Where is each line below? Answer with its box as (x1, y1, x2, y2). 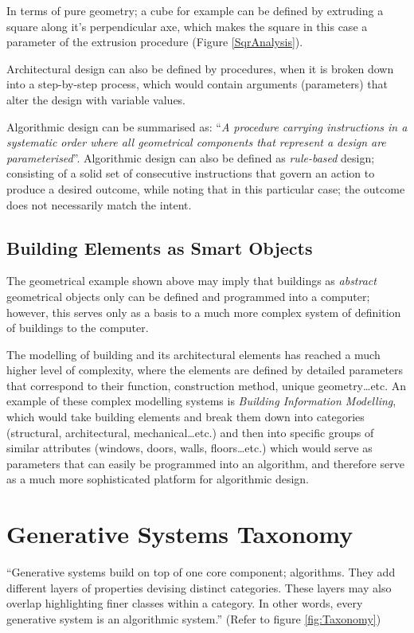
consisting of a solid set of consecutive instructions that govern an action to (6, 165, 375, 182)
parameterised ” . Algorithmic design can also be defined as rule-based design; (6, 149, 375, 166)
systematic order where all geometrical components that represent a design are (6, 134, 386, 150)
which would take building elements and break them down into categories (6, 408, 365, 425)
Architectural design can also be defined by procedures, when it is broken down (6, 60, 394, 76)
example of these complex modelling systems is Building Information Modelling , (6, 393, 396, 409)
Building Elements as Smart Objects (6, 235, 313, 260)
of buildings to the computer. (6, 319, 149, 336)
